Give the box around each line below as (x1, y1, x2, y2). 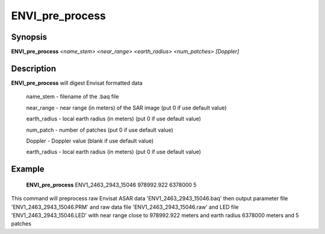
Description (11, 63, 57, 73)
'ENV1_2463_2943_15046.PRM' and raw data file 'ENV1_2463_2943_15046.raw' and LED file (11, 203, 239, 211)
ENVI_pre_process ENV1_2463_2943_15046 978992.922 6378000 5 (26, 181, 197, 188)
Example (11, 164, 45, 174)
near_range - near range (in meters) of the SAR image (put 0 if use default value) (26, 104, 227, 111)
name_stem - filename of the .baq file (26, 93, 119, 100)
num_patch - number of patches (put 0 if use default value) (26, 126, 174, 134)
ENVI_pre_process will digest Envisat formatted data (11, 79, 143, 87)
